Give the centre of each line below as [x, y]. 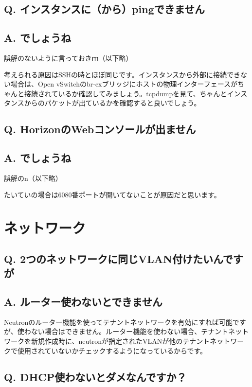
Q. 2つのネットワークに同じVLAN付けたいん [113, 258]
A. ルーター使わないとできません [83, 302]
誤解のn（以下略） [33, 178]
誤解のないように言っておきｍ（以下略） [68, 58]
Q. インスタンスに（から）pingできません [105, 9]
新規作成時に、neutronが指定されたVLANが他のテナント [120, 341]
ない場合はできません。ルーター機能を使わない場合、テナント [130, 331]
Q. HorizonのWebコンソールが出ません [100, 129]
